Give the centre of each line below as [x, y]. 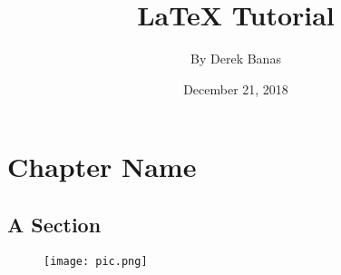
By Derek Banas [236, 59]
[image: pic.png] [96, 261]
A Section [54, 224]
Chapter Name [102, 167]
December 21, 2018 [236, 88]
